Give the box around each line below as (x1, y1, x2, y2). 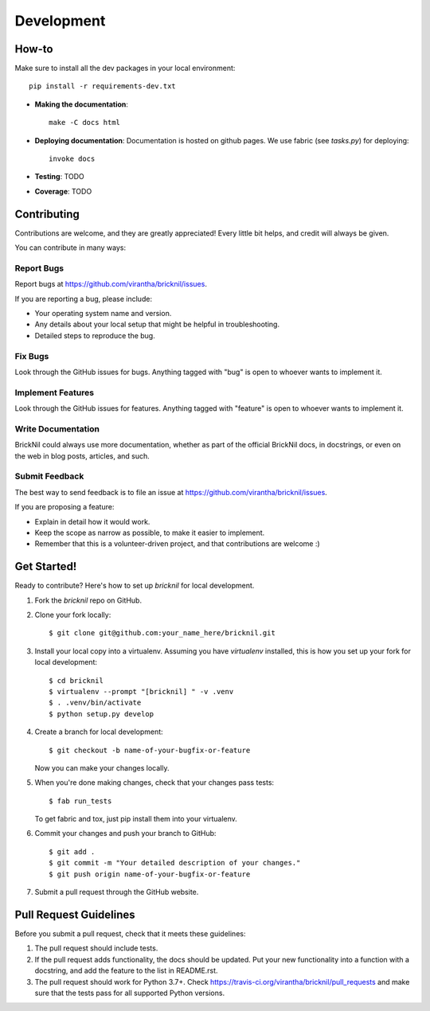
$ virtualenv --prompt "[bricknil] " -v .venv (49, 687, 234, 696)
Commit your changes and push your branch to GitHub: (34, 829, 217, 838)
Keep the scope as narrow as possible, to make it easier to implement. (34, 528, 265, 537)
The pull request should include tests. (34, 943, 158, 953)
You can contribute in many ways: (14, 243, 127, 252)
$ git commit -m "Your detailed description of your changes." (49, 858, 301, 868)
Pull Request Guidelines (14, 908, 135, 921)
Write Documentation (14, 423, 100, 434)
